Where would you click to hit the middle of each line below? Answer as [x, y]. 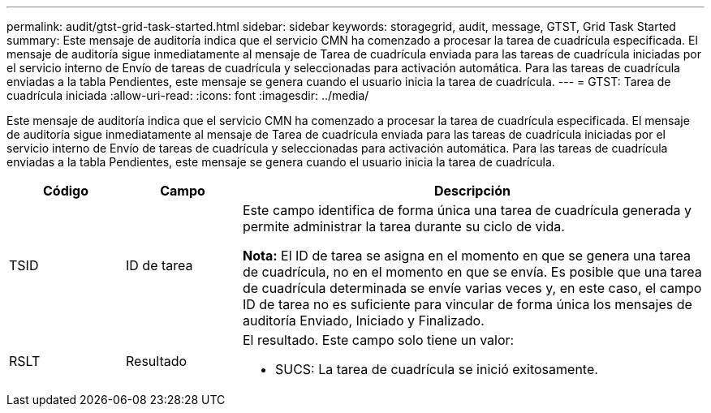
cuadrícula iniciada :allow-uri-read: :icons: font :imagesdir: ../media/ [188, 95]
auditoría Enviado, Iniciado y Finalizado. [363, 321]
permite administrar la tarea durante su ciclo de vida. [403, 226]
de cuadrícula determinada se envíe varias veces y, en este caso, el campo [472, 288]
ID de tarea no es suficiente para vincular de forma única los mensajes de [467, 304]
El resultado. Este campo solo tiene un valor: [378, 340]
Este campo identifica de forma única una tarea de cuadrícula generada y [467, 210]
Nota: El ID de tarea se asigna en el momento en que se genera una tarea [466, 256]
